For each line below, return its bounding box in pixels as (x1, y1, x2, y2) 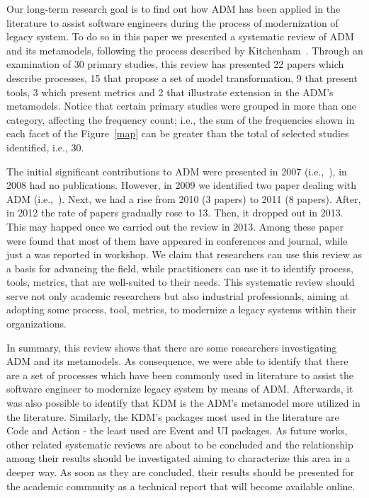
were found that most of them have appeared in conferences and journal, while (6, 233, 348, 248)
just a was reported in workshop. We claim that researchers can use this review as (6, 247, 363, 262)
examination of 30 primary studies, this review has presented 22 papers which (6, 57, 344, 71)
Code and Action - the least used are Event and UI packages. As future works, (6, 423, 348, 438)
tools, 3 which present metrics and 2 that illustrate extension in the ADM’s (6, 84, 334, 99)
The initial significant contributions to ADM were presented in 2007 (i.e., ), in (6, 163, 347, 178)
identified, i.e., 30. (6, 139, 84, 154)
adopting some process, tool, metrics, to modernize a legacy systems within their (6, 302, 357, 317)
